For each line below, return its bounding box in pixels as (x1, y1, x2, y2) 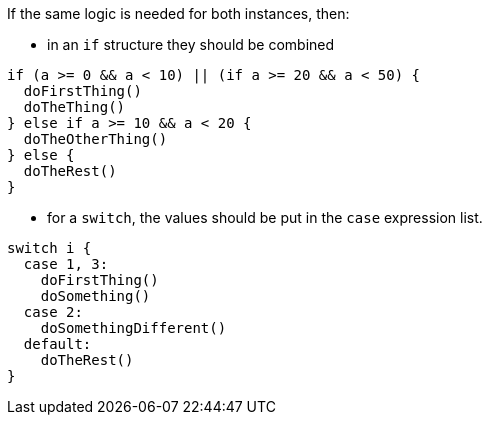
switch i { (7, 240, 92, 256)
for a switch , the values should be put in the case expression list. (47, 209, 483, 226)
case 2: (23, 304, 83, 320)
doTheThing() (23, 99, 126, 115)
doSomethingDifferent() (40, 320, 227, 336)
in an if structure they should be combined (47, 36, 335, 53)
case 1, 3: (23, 256, 109, 272)
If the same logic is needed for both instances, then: (7, 5, 350, 22)
